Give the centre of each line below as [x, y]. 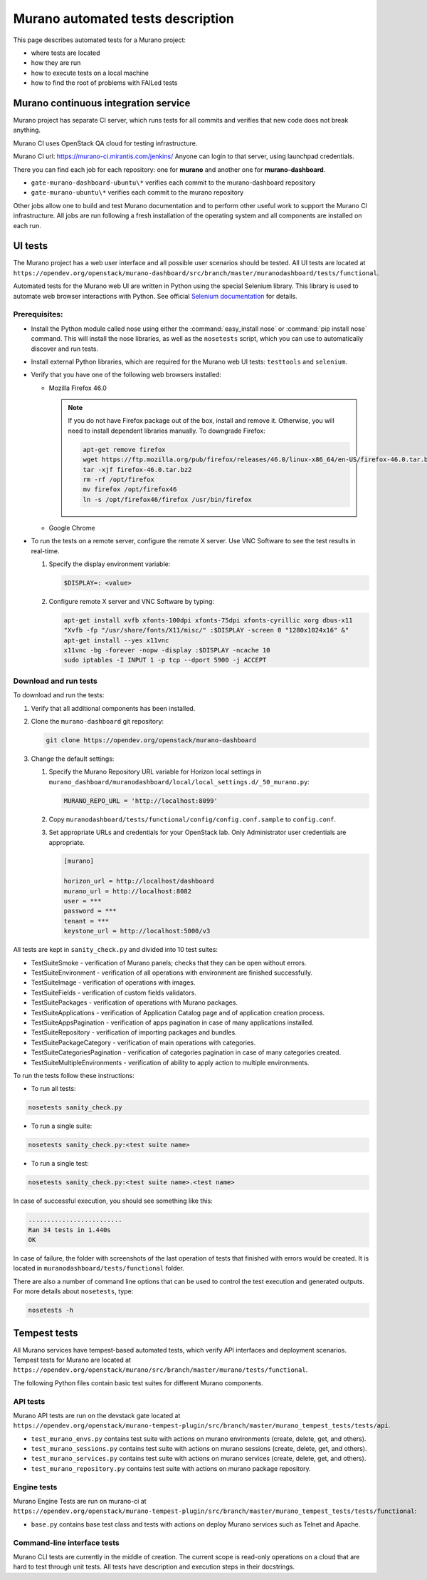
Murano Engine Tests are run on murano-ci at [80, 1501]
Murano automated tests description [124, 19]
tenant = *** [86, 921]
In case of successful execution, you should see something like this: [113, 1201]
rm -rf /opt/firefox [118, 480]
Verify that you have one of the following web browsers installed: [126, 375]
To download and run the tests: [59, 695]
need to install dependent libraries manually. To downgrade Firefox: [167, 431]
